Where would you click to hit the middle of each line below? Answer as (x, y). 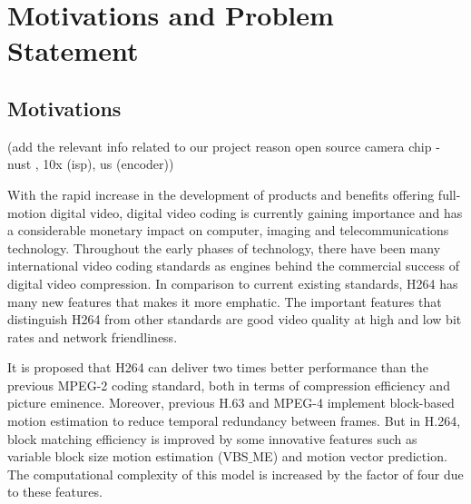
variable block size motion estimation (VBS (128, 456)
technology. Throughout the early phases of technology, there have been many (224, 247)
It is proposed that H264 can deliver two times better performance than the (218, 367)
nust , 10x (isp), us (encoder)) (91, 164)
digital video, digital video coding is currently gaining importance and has (256, 212)
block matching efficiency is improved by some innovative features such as (212, 438)
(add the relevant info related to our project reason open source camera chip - (224, 146)
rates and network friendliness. (93, 336)
